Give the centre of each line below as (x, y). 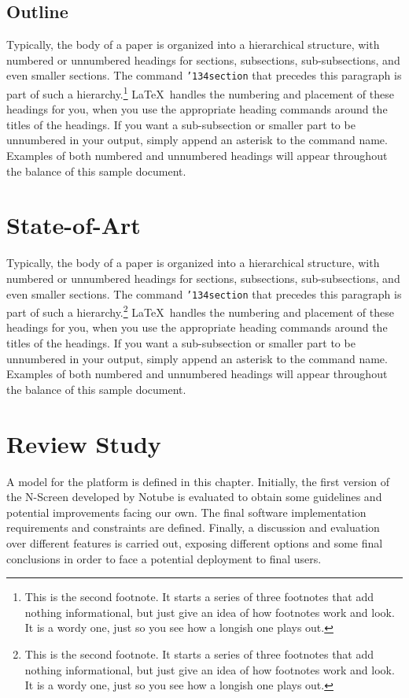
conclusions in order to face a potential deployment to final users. (164, 558)
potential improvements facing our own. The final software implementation (186, 512)
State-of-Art (74, 225)
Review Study (84, 443)
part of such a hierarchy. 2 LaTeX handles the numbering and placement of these (200, 311)
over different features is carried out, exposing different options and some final (195, 542)
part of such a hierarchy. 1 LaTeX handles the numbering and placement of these (200, 93)
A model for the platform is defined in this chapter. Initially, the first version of (198, 481)
